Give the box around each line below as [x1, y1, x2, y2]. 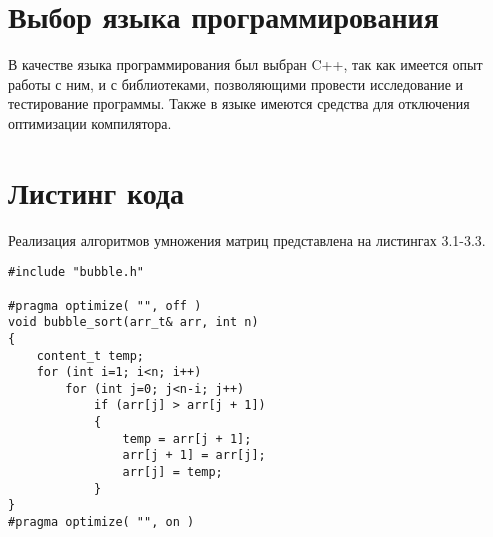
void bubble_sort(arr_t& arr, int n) [8, 315, 259, 330]
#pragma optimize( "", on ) [8, 515, 195, 530]
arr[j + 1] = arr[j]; [122, 448, 266, 463]
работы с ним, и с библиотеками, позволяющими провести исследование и [8, 73, 464, 94]
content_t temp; [36, 348, 145, 363]
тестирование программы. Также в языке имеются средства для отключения [8, 93, 470, 114]
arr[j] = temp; [122, 465, 223, 480]
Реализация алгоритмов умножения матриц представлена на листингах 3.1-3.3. [8, 229, 486, 250]
